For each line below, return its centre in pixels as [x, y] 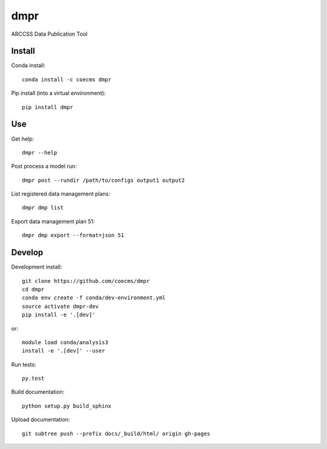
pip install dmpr [48, 107]
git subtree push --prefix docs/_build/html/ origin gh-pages [116, 434]
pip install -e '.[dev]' [59, 315]
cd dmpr [33, 289]
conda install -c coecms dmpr [67, 79]
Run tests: [24, 364]
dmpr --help [40, 152]
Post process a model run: [44, 166]
